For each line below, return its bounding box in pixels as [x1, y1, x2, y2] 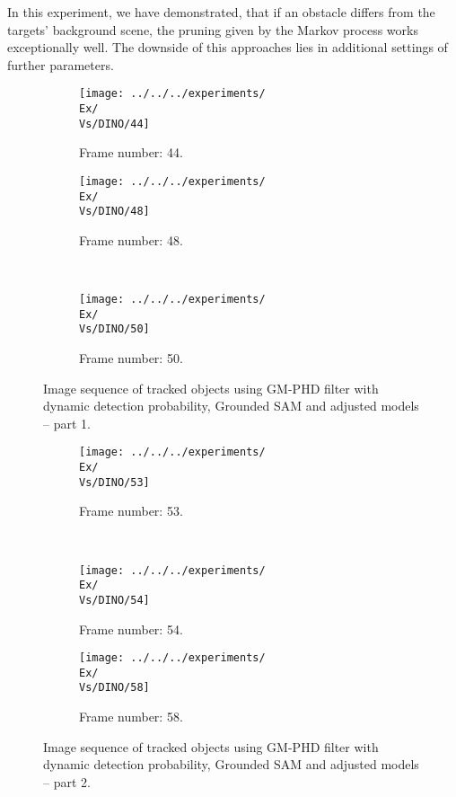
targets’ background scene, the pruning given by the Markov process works [7, 20, 418, 39]
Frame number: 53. [79, 501, 183, 520]
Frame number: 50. [79, 349, 183, 368]
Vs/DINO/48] [79, 205, 150, 218]
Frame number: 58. [79, 707, 183, 726]
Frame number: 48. [79, 230, 183, 249]
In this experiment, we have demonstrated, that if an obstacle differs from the [7, 3, 435, 21]
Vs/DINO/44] [79, 117, 150, 130]
